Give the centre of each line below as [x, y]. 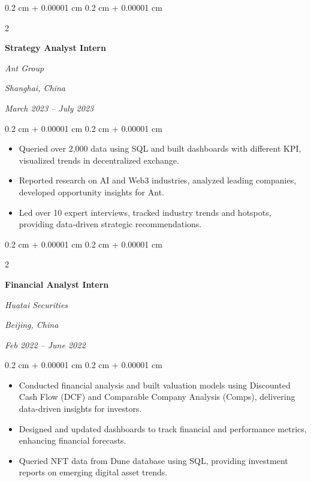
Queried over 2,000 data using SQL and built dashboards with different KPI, [160, 148]
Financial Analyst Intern [57, 284]
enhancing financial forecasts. [73, 440]
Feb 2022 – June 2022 [45, 344]
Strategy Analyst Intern [55, 48]
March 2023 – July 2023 [49, 108]
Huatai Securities [37, 304]
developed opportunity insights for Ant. [91, 192]
